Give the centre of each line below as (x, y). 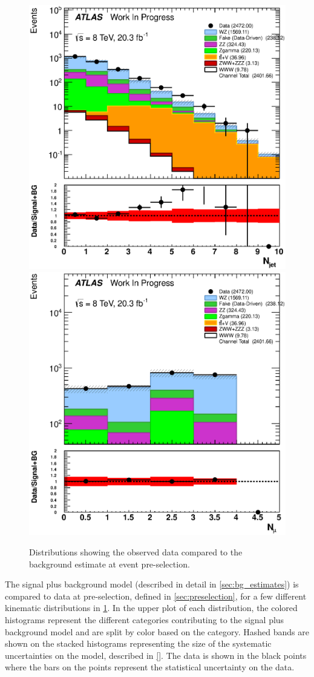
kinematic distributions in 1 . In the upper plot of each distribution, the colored (151, 608)
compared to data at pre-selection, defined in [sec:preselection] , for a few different (156, 596)
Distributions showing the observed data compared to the (136, 552)
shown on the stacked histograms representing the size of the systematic (138, 643)
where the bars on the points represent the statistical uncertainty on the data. (150, 667)
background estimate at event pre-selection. (110, 564)
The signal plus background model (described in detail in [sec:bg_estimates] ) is (152, 584)
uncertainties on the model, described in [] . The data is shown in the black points (156, 655)
